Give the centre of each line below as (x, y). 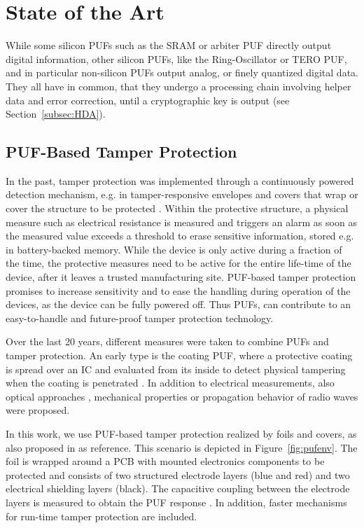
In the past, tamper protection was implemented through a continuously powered (180, 180)
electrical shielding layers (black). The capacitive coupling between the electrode (178, 488)
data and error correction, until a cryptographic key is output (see (148, 100)
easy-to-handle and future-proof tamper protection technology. (140, 318)
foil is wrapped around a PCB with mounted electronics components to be (165, 461)
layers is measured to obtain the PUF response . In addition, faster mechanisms (176, 502)
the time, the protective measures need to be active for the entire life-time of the (178, 263)
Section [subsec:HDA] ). (56, 114)
